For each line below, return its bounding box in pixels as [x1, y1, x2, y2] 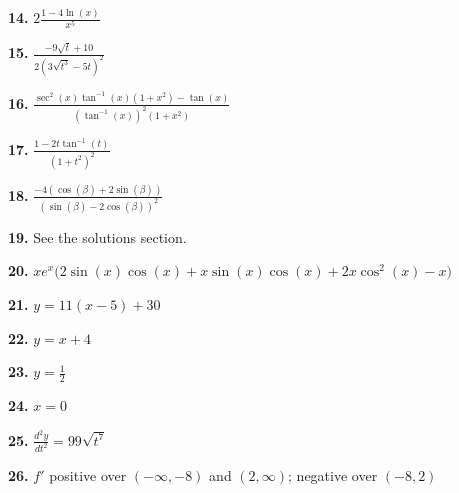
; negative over [288, 465, 378, 486]
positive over [49, 465, 127, 486]
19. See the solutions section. [8, 226, 187, 247]
